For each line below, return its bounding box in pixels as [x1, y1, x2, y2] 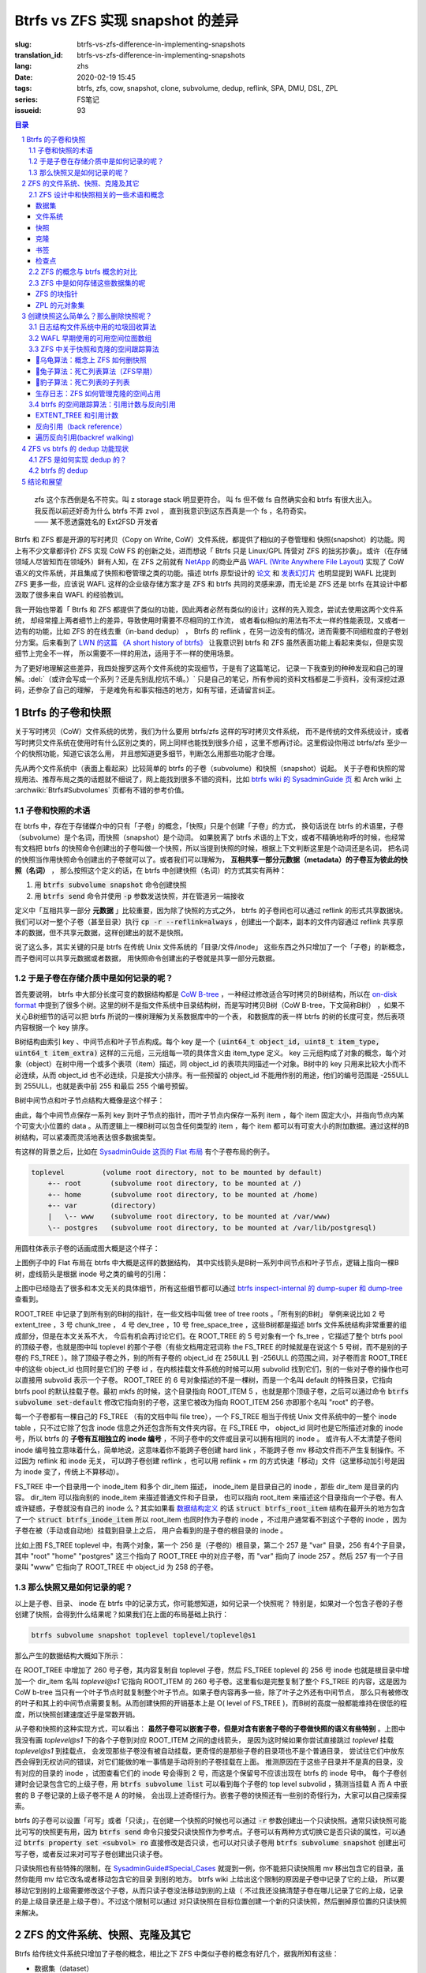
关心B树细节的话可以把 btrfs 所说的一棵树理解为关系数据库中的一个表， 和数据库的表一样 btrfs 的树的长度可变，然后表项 [14, 1011, 405, 1021]
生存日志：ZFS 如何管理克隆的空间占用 [35, 388, 161, 398]
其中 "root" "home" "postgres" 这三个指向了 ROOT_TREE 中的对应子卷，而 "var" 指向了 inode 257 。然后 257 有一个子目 [14, 1552, 404, 1561]
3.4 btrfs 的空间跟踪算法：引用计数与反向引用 [28, 399, 177, 410]
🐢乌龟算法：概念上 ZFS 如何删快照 [35, 355, 148, 365]
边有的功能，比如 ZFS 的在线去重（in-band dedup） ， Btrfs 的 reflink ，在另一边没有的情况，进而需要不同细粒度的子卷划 [14, 627, 409, 636]
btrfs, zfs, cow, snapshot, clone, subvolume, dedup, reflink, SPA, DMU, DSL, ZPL [77, 84, 338, 93]
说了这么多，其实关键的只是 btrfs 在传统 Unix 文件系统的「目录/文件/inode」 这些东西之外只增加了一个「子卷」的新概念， [14, 942, 409, 952]
